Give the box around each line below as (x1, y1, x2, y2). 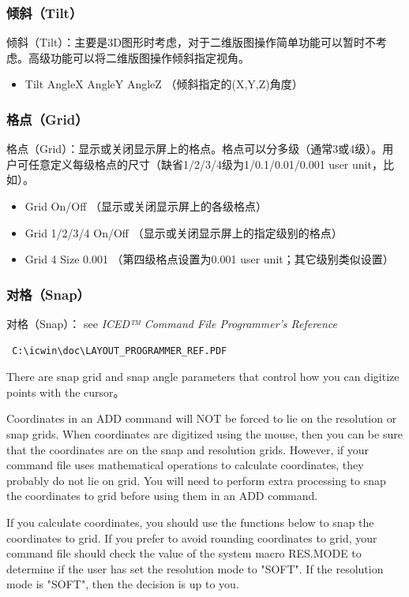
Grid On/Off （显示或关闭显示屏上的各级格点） (24, 198, 268, 214)
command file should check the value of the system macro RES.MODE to (6, 545, 362, 562)
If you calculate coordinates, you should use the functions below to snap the (6, 513, 374, 530)
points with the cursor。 (6, 383, 125, 400)
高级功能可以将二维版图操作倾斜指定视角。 (28, 49, 250, 65)
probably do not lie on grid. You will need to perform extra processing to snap (6, 472, 386, 488)
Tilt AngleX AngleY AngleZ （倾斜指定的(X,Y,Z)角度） (24, 76, 303, 92)
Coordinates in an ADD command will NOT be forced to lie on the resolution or (6, 410, 397, 427)
